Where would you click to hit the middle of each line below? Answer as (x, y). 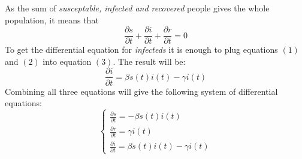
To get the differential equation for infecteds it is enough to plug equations (141, 49)
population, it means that (52, 19)
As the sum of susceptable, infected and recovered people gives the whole (137, 8)
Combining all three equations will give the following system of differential (141, 91)
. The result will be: (149, 61)
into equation (67, 61)
